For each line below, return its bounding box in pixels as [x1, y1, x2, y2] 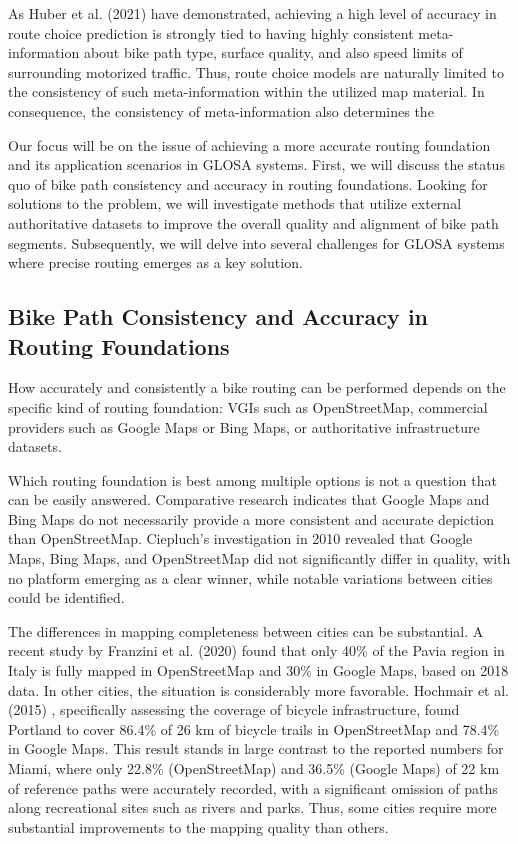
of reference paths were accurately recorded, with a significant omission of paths [8, 777, 498, 798]
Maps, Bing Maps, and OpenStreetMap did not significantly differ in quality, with [8, 548, 511, 569]
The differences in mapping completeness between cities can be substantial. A [8, 620, 484, 641]
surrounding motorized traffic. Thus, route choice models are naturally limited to [8, 61, 504, 82]
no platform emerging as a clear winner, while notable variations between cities [8, 567, 493, 588]
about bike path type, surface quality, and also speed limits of [83, 42, 463, 63]
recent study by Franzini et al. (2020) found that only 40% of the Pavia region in [8, 640, 505, 661]
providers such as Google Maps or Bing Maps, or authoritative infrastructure [8, 416, 480, 437]
